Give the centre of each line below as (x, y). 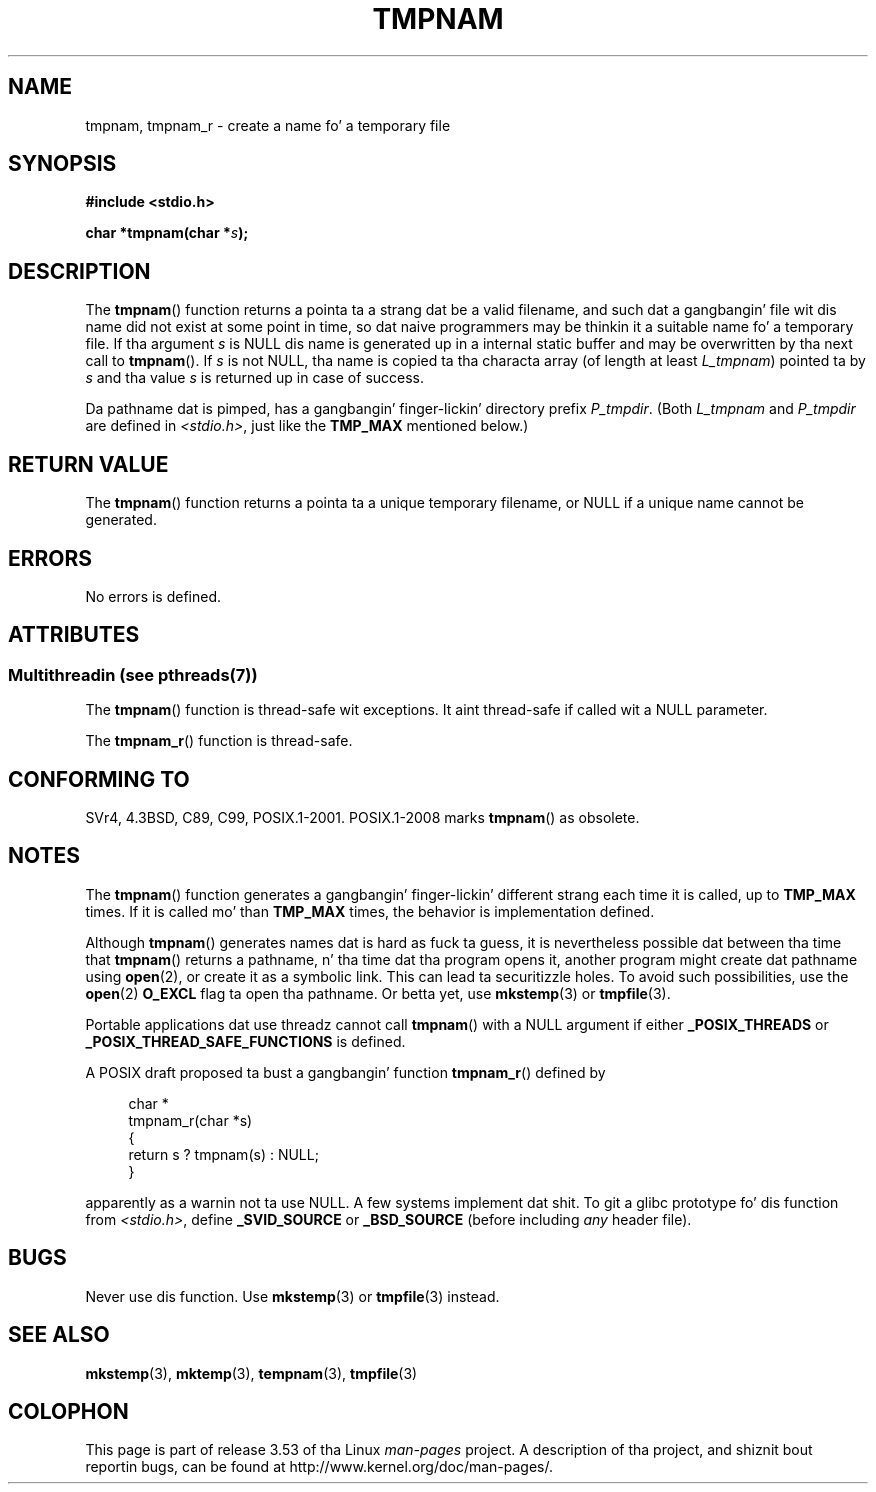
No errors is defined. (153, 596)
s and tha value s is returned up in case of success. (255, 378)
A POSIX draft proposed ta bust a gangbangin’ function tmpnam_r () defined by (345, 1072)
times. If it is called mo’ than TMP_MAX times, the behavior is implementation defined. (370, 911)
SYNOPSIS (62, 164)
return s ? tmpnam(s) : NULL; (223, 1154)
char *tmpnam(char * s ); (167, 233)
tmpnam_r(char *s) (190, 1120)
